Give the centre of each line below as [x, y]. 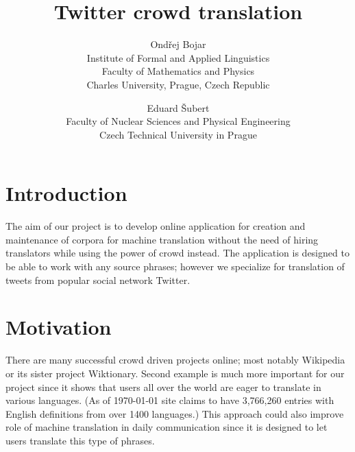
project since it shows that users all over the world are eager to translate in [163, 386]
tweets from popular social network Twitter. [98, 279]
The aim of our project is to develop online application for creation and [156, 226]
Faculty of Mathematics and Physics [178, 71]
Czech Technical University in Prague [178, 134]
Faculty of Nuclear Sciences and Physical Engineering [178, 121]
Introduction [66, 193]
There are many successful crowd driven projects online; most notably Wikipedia [175, 360]
